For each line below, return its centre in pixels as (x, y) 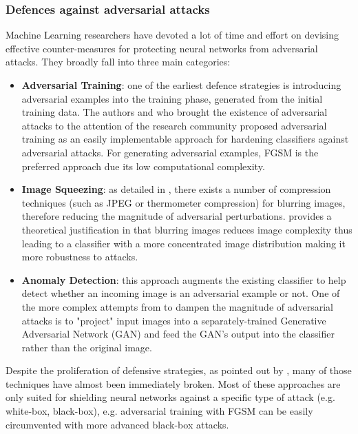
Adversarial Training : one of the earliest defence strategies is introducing (181, 85)
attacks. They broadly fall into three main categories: (118, 62)
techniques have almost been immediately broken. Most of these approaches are (173, 383)
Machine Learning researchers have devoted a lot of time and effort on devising (172, 35)
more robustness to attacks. (80, 257)
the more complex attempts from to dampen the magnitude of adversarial (177, 306)
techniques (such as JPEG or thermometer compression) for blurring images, (183, 202)
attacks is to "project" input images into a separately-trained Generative (174, 320)
